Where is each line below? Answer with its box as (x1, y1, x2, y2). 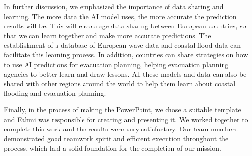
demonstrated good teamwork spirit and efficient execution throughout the (4, 133, 229, 143)
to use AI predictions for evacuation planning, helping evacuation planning (4, 59, 229, 69)
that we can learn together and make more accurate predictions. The (4, 30, 211, 40)
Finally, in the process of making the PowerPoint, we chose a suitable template (4, 104, 241, 114)
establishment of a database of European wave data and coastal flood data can (4, 40, 241, 50)
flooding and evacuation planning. (4, 88, 106, 98)
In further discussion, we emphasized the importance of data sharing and (4, 1, 224, 11)
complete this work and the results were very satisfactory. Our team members (4, 124, 238, 134)
